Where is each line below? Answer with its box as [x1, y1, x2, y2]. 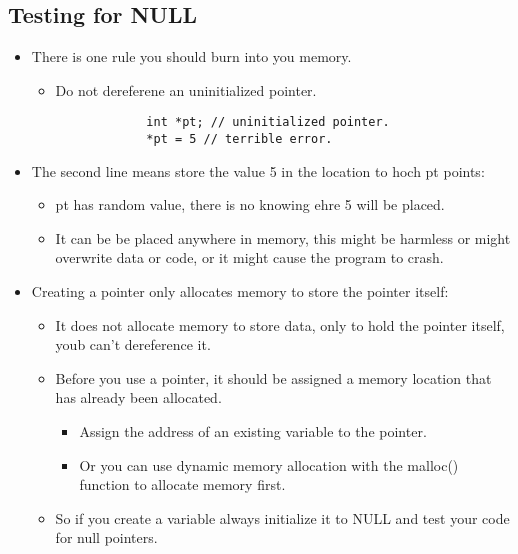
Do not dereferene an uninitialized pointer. [55, 79, 317, 100]
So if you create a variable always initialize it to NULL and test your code [55, 507, 510, 528]
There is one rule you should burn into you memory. [31, 46, 352, 67]
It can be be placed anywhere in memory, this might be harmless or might [55, 227, 511, 248]
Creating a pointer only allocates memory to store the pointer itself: [31, 281, 449, 302]
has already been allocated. [55, 387, 222, 408]
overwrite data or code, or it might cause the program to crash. [55, 247, 444, 268]
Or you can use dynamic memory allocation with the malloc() [79, 454, 459, 475]
